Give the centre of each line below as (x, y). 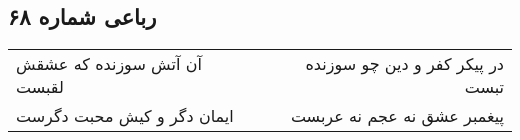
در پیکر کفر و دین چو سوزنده (404, 64)
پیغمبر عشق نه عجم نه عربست (397, 116)
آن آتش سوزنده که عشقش (109, 64)
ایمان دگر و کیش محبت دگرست (125, 116)
